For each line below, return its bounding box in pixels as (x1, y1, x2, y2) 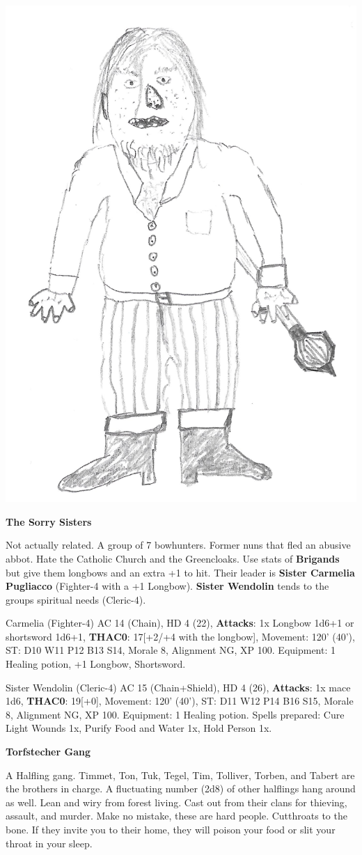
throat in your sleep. (6, 836, 93, 850)
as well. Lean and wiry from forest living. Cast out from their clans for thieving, (6, 794, 347, 809)
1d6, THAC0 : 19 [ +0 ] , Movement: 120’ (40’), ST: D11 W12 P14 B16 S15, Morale (6, 693, 354, 708)
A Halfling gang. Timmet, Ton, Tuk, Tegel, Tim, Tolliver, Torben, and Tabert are (6, 767, 355, 782)
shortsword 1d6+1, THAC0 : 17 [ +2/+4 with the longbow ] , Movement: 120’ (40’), (6, 629, 355, 643)
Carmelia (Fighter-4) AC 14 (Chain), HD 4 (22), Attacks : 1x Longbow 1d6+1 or (6, 615, 354, 630)
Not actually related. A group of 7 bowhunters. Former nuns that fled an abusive (6, 538, 351, 552)
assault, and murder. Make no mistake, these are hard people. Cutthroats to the (6, 808, 347, 823)
